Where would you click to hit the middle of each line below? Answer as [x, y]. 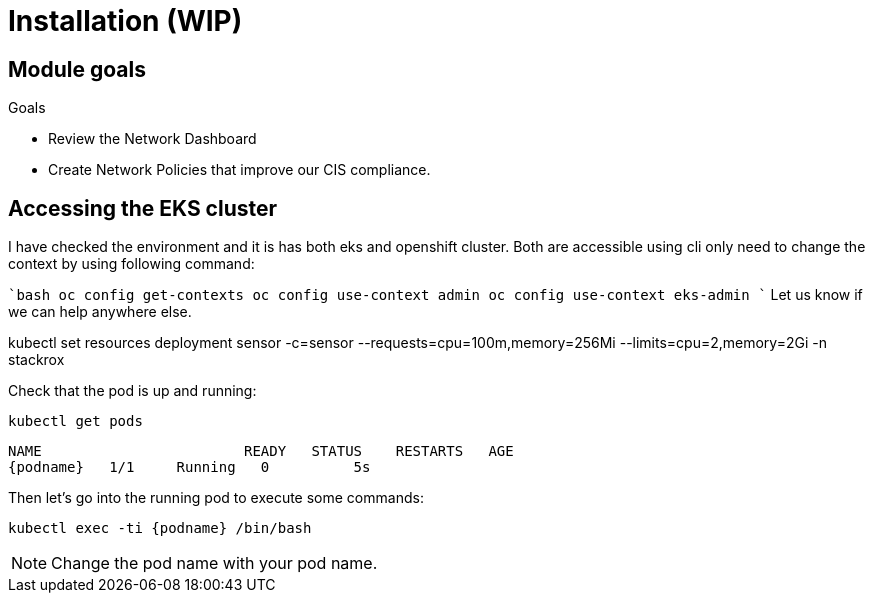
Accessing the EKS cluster [143, 208]
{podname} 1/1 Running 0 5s [189, 467]
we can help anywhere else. [100, 312]
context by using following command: [131, 264]
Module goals [77, 69]
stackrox [36, 360]
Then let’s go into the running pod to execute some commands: [216, 498]
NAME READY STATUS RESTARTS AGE [261, 451]
